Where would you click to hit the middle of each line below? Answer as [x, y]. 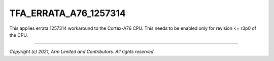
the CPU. [19, 35]
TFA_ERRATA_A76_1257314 [68, 13]
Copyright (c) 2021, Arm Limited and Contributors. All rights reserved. [82, 52]
